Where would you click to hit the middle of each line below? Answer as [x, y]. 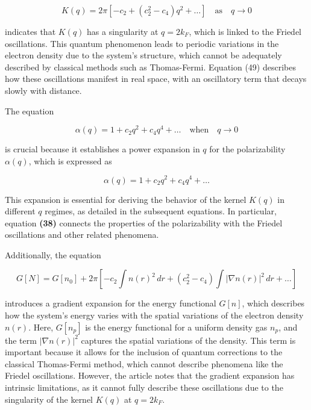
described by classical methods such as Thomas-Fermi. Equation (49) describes [150, 67]
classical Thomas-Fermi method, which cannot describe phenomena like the [144, 363]
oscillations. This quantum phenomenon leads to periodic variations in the [142, 43]
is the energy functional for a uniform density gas [176, 327]
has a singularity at [123, 31]
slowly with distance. [43, 90]
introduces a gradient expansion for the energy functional [111, 303]
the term [21, 340]
